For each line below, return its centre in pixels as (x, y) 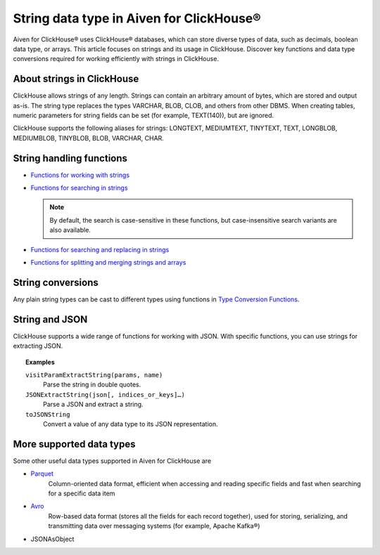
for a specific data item (82, 494)
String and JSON (50, 319)
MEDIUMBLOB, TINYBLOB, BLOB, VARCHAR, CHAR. (89, 138)
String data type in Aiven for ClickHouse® (137, 18)
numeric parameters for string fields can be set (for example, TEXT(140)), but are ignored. (144, 115)
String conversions (56, 282)
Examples (40, 362)
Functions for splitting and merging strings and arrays (108, 263)
